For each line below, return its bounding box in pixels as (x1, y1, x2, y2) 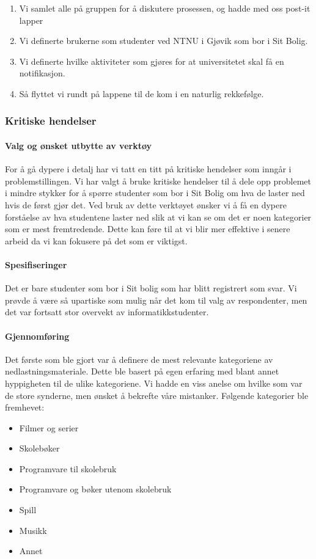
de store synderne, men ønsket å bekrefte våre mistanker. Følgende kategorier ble (5, 389, 309, 401)
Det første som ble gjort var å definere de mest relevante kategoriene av (5, 353, 273, 365)
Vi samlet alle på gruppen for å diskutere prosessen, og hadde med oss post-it (19, 2, 310, 14)
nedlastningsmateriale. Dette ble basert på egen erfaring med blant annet (5, 365, 279, 378)
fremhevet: (5, 401, 45, 414)
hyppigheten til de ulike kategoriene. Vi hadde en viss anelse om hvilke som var (5, 376, 303, 389)
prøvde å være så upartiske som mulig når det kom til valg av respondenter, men (5, 293, 307, 306)
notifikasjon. (19, 67, 65, 79)
